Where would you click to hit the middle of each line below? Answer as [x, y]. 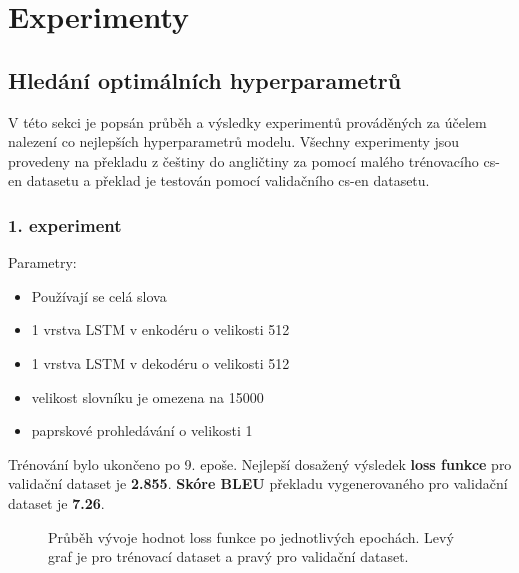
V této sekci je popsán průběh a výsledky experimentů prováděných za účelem [247, 121]
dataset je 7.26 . [56, 502]
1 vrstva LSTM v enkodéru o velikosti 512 [160, 329]
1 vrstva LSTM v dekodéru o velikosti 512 [160, 362]
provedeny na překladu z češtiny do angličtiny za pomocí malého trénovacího [243, 160]
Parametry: [42, 262]
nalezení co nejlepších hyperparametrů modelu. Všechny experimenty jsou [234, 141]
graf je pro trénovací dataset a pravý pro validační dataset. [228, 556]
